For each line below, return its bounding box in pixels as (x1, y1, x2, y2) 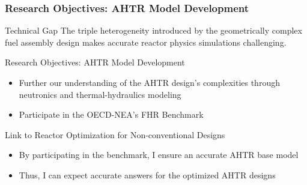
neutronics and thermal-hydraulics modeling (19, 88, 181, 100)
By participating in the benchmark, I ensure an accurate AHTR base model (19, 148, 299, 161)
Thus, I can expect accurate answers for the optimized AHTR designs (19, 168, 276, 181)
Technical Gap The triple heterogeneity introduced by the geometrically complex (5, 24, 302, 37)
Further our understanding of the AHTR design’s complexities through (19, 76, 280, 88)
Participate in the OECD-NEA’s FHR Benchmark (19, 108, 204, 121)
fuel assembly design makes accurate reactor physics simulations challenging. (5, 35, 287, 48)
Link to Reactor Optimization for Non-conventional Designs (5, 128, 225, 141)
